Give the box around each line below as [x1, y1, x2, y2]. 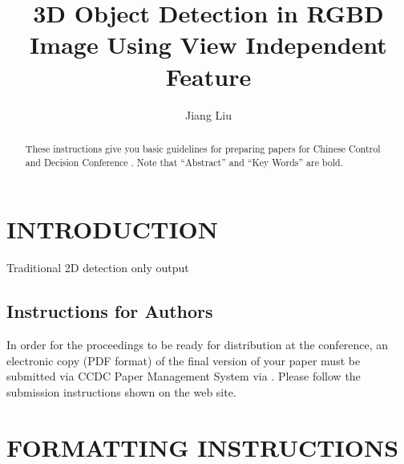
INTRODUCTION [6, 213, 219, 246]
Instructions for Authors [6, 299, 213, 324]
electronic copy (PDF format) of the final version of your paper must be [6, 352, 361, 368]
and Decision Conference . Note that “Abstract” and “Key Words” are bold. [25, 155, 343, 169]
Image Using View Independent [30, 28, 387, 61]
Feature [165, 59, 252, 92]
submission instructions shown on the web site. [6, 383, 236, 400]
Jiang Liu [185, 106, 232, 123]
